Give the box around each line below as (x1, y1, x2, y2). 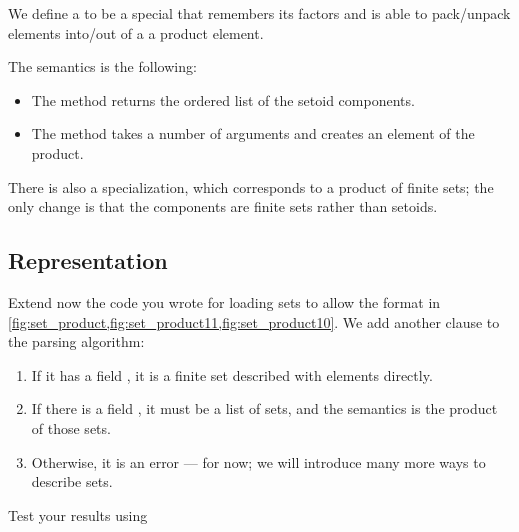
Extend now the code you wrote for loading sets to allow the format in (8, 291, 441, 312)
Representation (8, 245, 168, 276)
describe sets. (31, 471, 113, 492)
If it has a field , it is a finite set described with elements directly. (31, 364, 433, 385)
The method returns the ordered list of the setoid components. (31, 89, 415, 110)
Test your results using (8, 504, 148, 525)
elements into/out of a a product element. (8, 22, 264, 43)
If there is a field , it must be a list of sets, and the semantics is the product (31, 398, 498, 419)
